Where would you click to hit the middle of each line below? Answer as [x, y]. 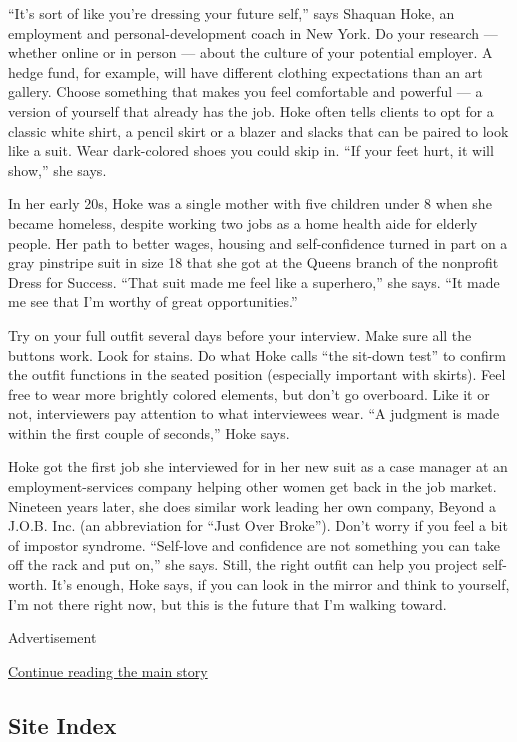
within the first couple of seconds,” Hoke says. [149, 432]
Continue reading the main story [108, 670]
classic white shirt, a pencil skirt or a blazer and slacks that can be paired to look [258, 130]
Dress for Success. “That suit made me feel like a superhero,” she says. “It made [254, 281]
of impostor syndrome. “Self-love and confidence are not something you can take [254, 544]
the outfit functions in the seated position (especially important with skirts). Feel [257, 374]
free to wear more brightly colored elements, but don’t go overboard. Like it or [249, 393]
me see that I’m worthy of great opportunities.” [153, 301]
